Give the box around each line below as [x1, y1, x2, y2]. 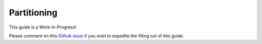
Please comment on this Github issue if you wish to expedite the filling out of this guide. [9, 33, 184, 39]
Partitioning [9, 7, 58, 18]
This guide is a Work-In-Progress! [9, 24, 77, 30]
